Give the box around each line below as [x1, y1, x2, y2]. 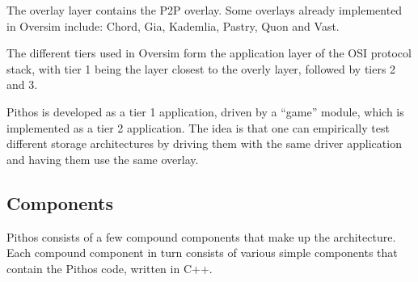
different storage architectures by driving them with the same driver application [6, 135, 402, 152]
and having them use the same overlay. [6, 150, 199, 167]
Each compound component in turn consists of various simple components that [6, 244, 398, 261]
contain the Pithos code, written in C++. [6, 259, 213, 276]
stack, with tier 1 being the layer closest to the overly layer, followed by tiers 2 [6, 60, 396, 77]
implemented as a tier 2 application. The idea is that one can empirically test [6, 119, 390, 136]
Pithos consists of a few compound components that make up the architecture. [6, 228, 396, 245]
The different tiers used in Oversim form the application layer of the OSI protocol [6, 44, 412, 61]
